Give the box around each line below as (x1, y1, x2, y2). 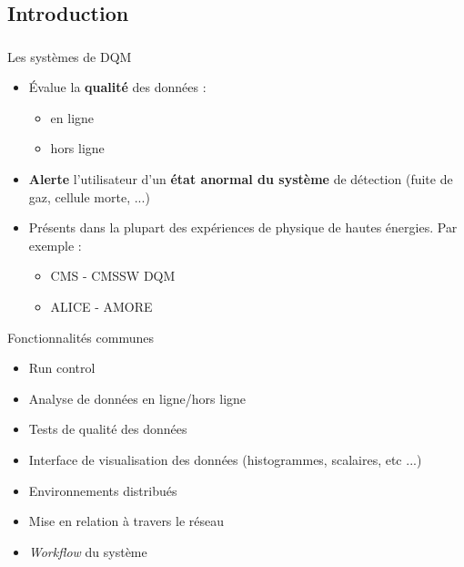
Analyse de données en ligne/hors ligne (28, 388, 247, 407)
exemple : (28, 235, 82, 254)
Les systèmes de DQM (7, 46, 132, 66)
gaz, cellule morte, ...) (28, 187, 150, 206)
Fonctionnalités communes (7, 327, 154, 346)
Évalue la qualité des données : (28, 77, 207, 97)
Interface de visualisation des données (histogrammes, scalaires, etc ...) (28, 450, 422, 469)
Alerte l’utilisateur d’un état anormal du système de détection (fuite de (28, 170, 453, 189)
